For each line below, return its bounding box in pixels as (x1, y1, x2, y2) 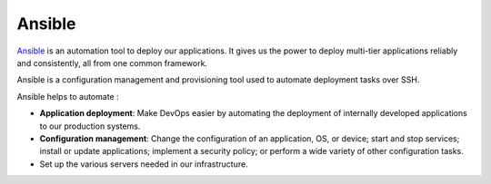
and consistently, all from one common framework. (16, 57, 208, 68)
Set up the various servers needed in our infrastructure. (39, 159, 249, 169)
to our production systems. (39, 121, 141, 131)
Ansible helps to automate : (16, 91, 119, 102)
